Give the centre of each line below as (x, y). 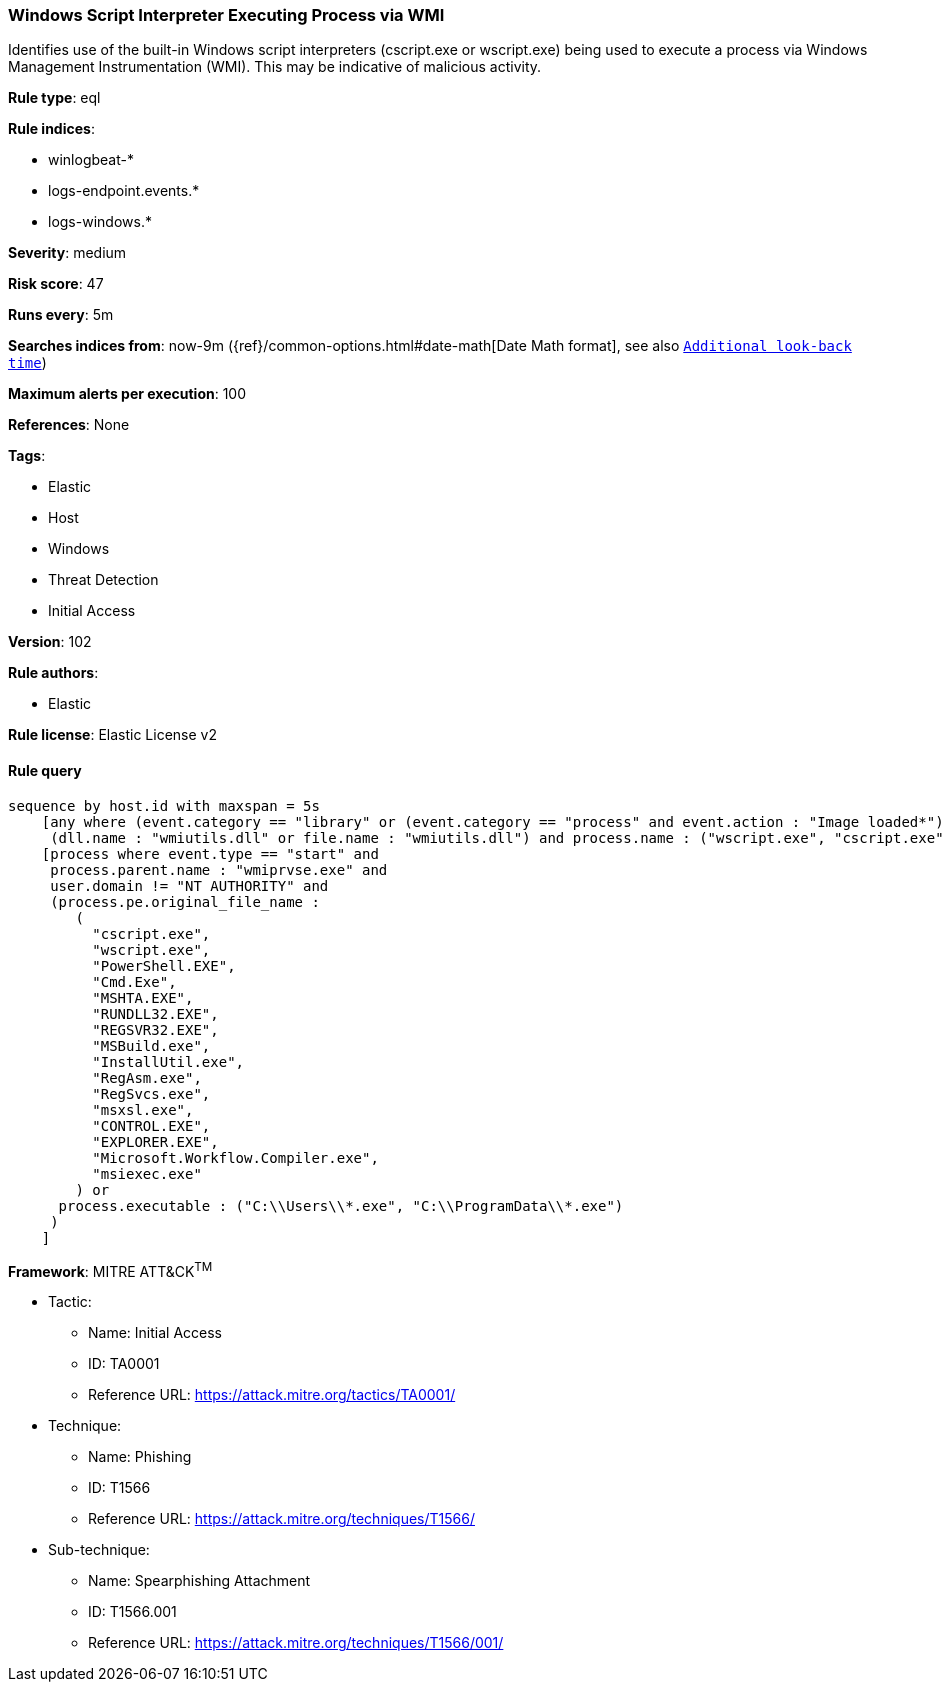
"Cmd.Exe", (134, 981)
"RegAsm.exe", (147, 1077)
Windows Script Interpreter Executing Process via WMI (226, 15)
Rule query (45, 770)
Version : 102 (50, 642)
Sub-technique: (99, 1550)
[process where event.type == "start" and (210, 853)
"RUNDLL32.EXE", (155, 1013)
